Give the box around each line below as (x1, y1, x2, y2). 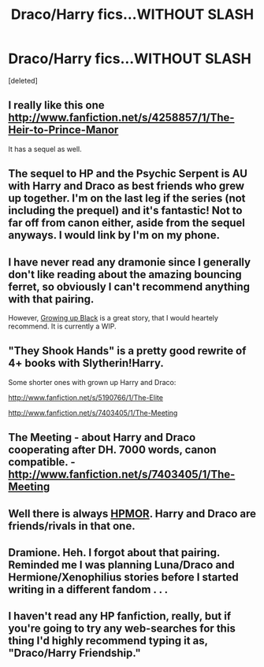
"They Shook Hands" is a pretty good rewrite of (8, 344, 247, 358)
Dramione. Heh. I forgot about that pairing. (8, 546, 221, 559)
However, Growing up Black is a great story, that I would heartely (8, 313, 219, 322)
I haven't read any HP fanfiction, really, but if (8, 610, 232, 623)
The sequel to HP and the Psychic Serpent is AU (8, 167, 248, 180)
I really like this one (8, 98, 105, 112)
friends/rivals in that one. (8, 519, 136, 532)
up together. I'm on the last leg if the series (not (8, 191, 246, 206)
